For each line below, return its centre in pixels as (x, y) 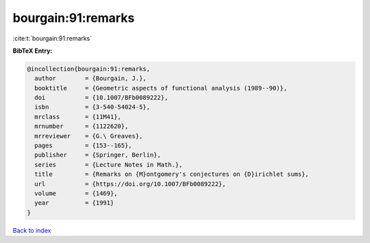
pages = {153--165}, (84, 146)
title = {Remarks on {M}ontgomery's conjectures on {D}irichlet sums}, (172, 174)
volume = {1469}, (76, 193)
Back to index (32, 230)
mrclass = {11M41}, (78, 117)
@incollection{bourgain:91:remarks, (89, 69)
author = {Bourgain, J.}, (90, 78)
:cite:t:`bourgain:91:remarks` (52, 38)
